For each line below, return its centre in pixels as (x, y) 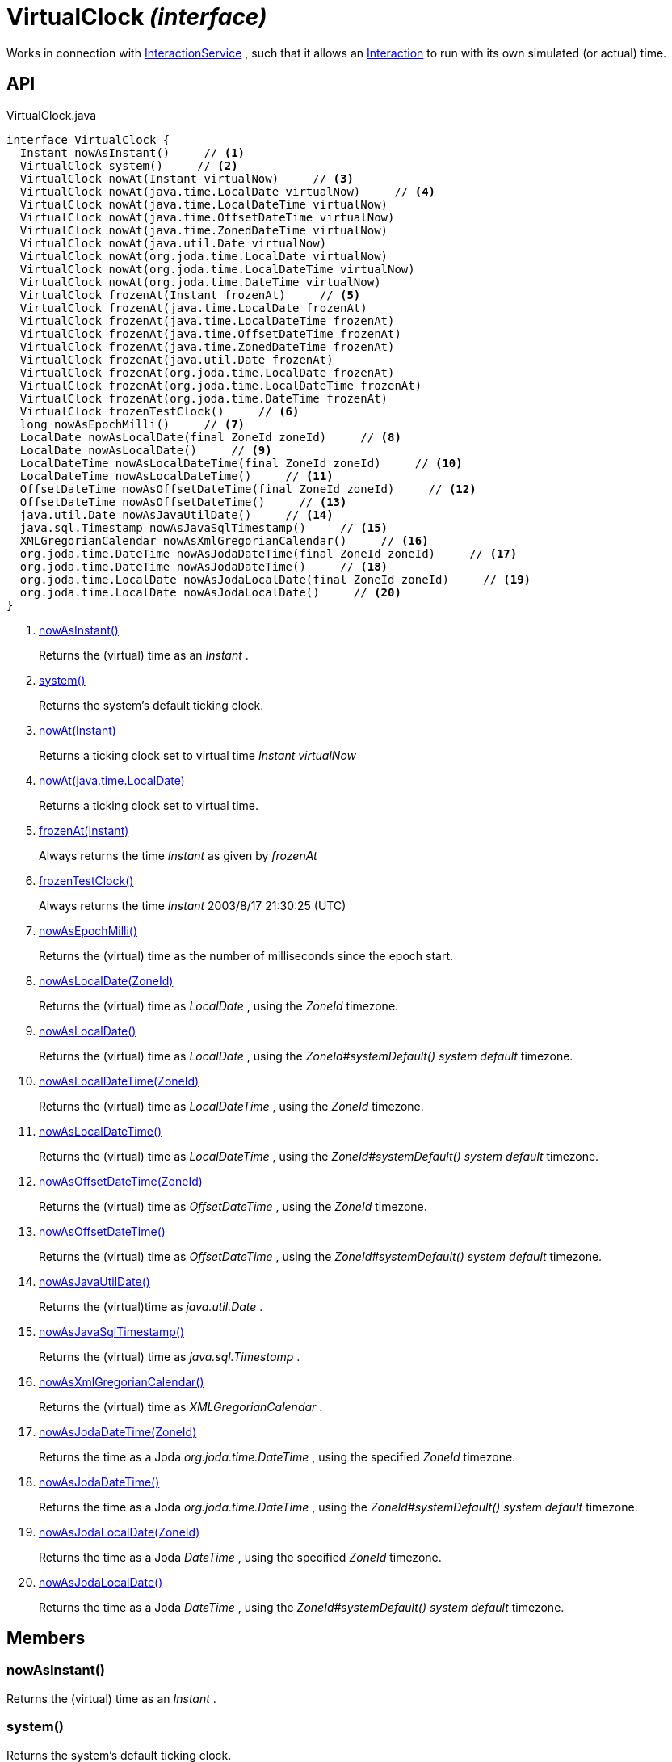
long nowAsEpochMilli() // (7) (132, 424)
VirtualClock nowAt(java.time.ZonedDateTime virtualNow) (204, 230)
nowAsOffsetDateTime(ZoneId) (121, 1181)
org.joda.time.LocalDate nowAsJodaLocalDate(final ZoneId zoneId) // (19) (275, 579)
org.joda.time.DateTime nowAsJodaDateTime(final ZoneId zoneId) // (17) (269, 553)
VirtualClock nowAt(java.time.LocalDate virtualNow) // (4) (228, 191)
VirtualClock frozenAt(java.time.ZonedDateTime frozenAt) (207, 346)
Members (46, 1638)
